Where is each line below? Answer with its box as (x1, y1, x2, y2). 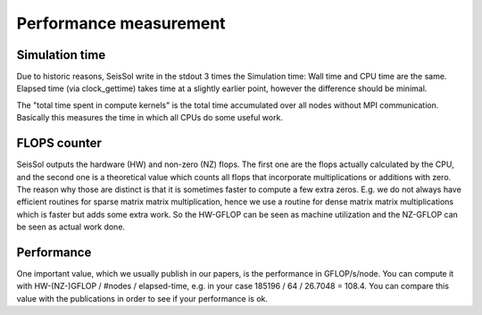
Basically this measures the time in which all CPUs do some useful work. (16, 112, 283, 123)
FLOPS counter (16, 136, 103, 151)
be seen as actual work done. (16, 221, 125, 232)
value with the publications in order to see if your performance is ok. (16, 293, 268, 303)
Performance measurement (16, 13, 227, 33)
